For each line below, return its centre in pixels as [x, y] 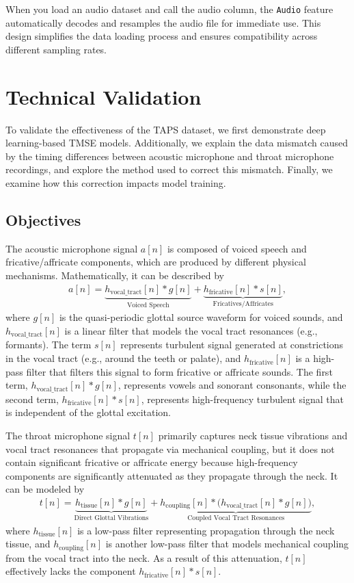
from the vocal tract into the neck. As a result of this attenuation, [144, 557]
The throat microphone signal [68, 435]
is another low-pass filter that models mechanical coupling [227, 544]
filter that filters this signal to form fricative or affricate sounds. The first [179, 371]
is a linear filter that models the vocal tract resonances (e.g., [191, 331]
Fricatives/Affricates [243, 304]
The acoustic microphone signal [72, 248]
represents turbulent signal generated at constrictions [232, 345]
